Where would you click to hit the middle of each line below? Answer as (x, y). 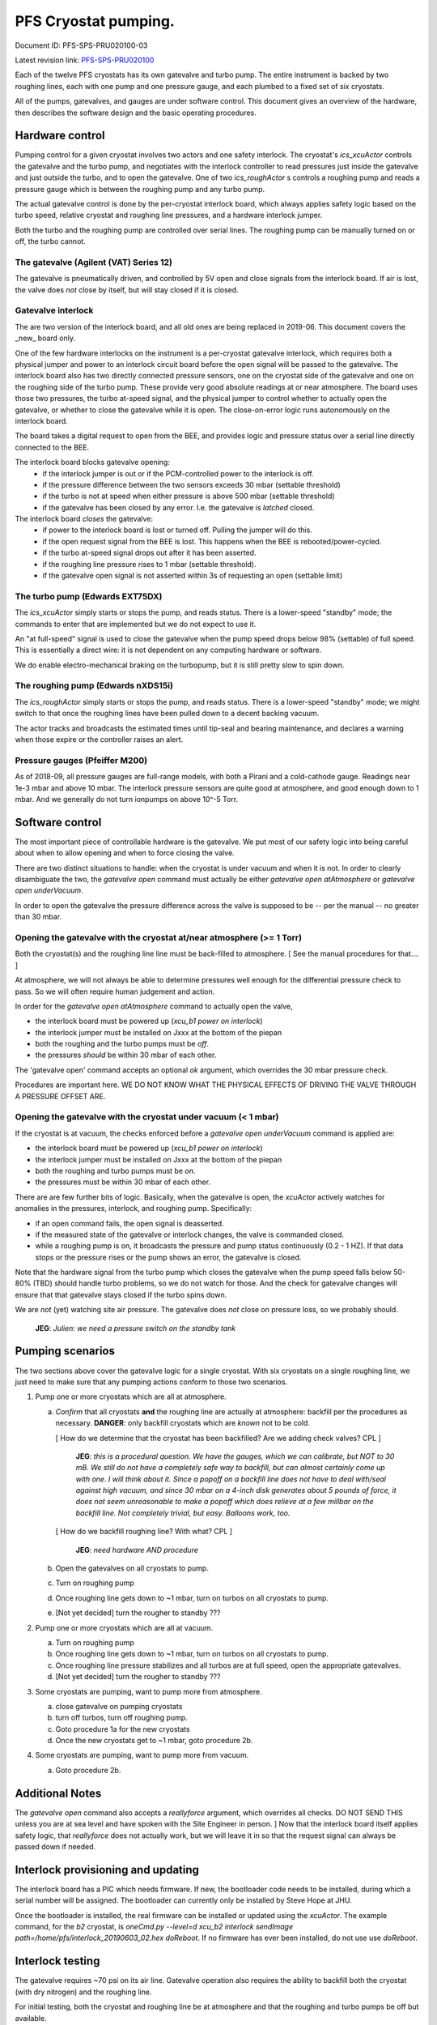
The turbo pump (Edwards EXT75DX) (89, 596)
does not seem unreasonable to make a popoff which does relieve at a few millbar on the (225, 1502)
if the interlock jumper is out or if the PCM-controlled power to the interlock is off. (178, 473)
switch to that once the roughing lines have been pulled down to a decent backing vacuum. (167, 714)
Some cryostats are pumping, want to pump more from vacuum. (142, 1755)
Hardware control (60, 136)
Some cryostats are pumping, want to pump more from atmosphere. (148, 1691)
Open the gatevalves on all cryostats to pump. (132, 1568)
